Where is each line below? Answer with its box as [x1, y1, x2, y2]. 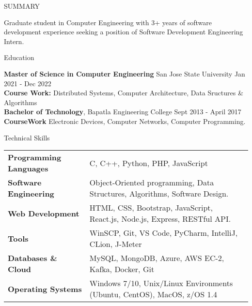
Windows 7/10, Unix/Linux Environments [89, 277, 233, 289]
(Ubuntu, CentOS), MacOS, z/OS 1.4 [89, 289, 217, 300]
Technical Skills [4, 132, 50, 142]
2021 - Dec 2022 [4, 78, 51, 88]
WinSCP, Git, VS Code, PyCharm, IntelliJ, [89, 227, 238, 239]
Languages [8, 163, 48, 174]
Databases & [8, 252, 57, 264]
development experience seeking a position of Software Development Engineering [4, 27, 243, 37]
